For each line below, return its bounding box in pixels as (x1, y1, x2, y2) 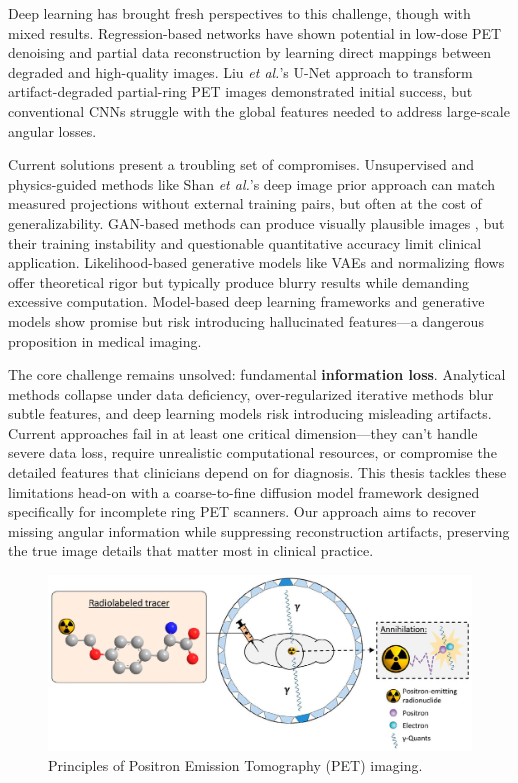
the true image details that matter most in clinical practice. (8, 540, 374, 561)
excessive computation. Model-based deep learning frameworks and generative (8, 291, 485, 312)
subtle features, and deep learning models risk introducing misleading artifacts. (8, 403, 492, 424)
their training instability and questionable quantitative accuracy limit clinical (8, 232, 482, 253)
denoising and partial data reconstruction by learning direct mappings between (8, 42, 492, 63)
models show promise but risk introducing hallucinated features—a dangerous (8, 310, 484, 331)
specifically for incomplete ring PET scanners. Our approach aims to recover (8, 501, 477, 522)
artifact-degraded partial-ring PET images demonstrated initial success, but (8, 81, 473, 102)
